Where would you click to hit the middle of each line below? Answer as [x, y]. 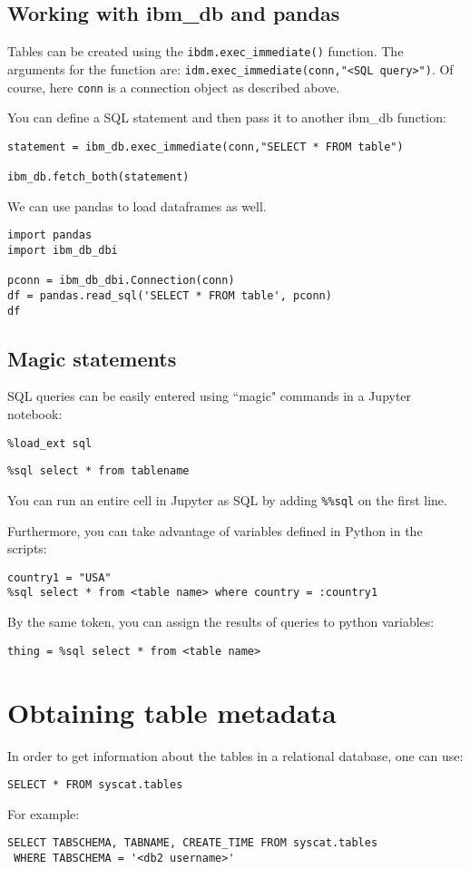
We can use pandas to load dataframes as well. [137, 205]
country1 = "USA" [59, 577]
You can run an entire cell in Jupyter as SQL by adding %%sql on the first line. [227, 499]
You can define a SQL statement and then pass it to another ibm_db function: [227, 117]
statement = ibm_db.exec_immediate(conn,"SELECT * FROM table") [206, 146]
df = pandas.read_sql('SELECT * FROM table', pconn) [170, 295]
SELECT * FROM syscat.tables [95, 785]
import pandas [50, 235]
